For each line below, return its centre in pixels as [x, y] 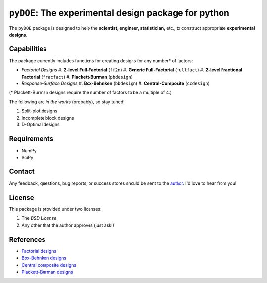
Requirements [31, 139]
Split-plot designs [40, 111]
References [27, 239]
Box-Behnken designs [44, 258]
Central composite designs [49, 265]
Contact [22, 172]
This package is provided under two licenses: [55, 209]
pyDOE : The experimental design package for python [119, 13]
